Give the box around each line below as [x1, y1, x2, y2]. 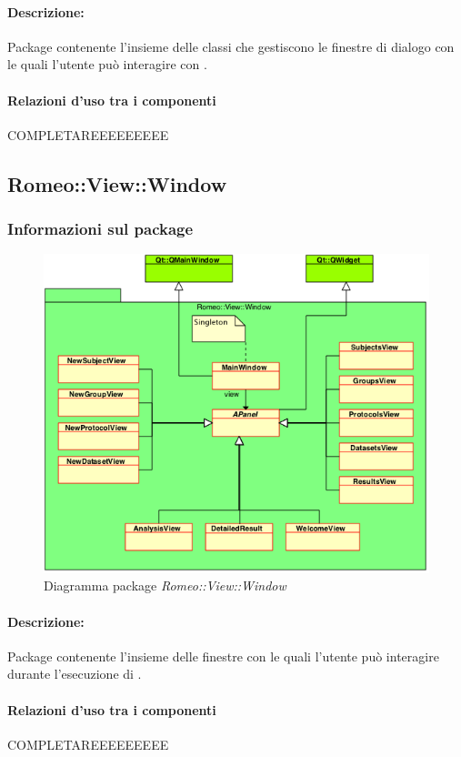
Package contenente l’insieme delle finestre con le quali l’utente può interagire [7, 646, 439, 665]
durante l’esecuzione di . [7, 664, 142, 683]
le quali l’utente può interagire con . [7, 55, 207, 74]
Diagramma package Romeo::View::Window [44, 576, 286, 595]
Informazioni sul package [7, 217, 194, 240]
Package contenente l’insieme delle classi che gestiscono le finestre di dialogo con [7, 36, 455, 56]
